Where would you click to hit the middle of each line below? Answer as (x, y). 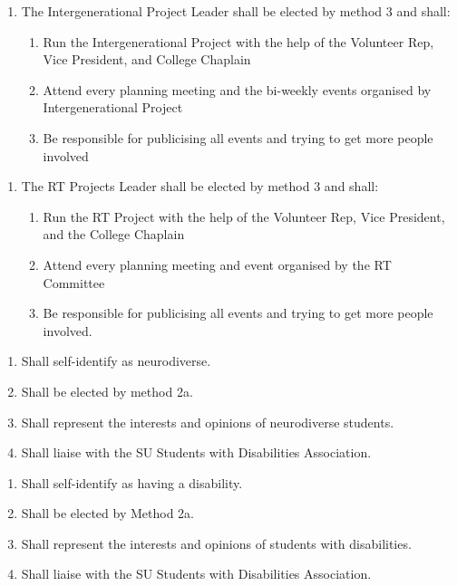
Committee (74, 282)
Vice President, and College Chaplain (147, 59)
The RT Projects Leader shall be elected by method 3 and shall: (200, 186)
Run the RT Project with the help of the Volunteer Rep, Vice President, (244, 216)
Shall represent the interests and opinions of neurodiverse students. (208, 422)
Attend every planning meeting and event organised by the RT (217, 264)
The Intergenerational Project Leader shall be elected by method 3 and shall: (236, 11)
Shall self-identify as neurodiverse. (116, 361)
